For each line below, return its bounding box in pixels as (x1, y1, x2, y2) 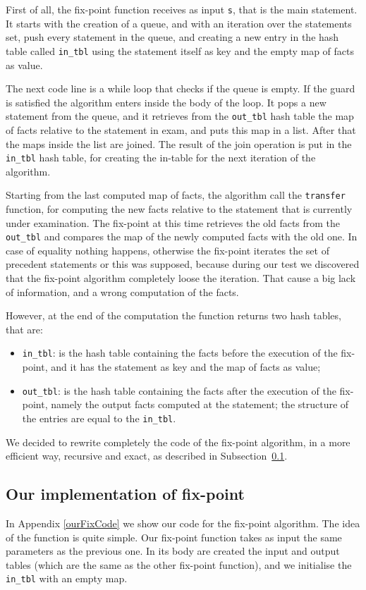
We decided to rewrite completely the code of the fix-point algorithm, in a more (6, 434, 350, 449)
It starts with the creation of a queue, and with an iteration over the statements (6, 16, 352, 30)
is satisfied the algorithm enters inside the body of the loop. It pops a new (6, 94, 327, 109)
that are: (6, 321, 43, 336)
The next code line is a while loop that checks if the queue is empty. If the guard (6, 81, 355, 96)
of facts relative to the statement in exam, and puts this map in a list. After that (6, 122, 356, 137)
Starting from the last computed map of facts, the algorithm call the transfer (6, 188, 346, 202)
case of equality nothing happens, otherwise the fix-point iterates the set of (6, 242, 329, 257)
